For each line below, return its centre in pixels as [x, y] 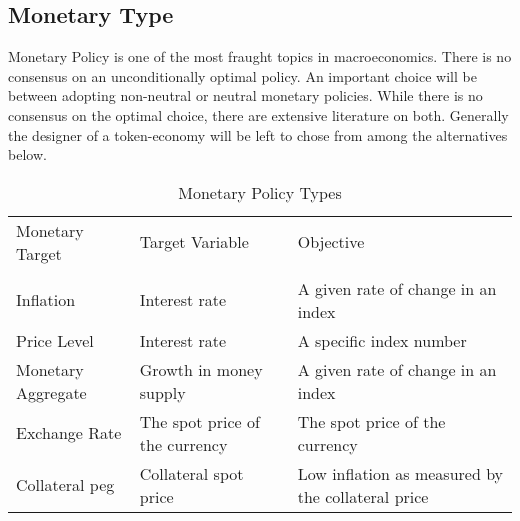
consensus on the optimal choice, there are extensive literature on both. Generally [258, 114]
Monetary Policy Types [260, 192]
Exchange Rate [69, 433]
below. [27, 154]
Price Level [55, 340]
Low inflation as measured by [400, 473]
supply [162, 392]
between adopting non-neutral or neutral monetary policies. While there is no [245, 95]
